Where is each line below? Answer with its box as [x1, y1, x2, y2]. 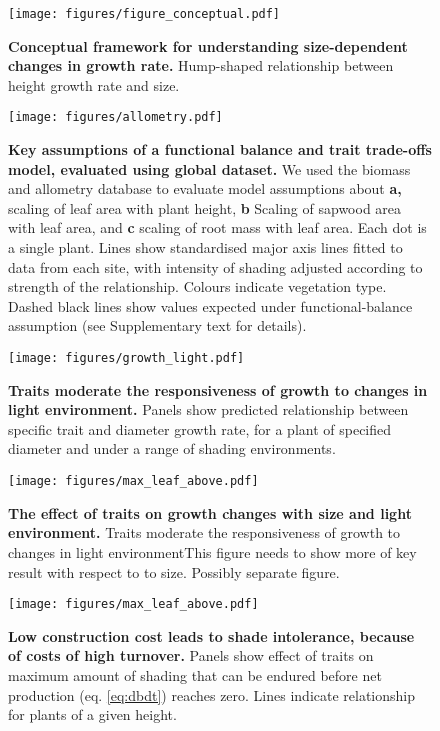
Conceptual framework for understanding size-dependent [8, 35, 408, 56]
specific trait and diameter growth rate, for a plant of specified [8, 418, 392, 439]
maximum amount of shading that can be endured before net [8, 664, 382, 685]
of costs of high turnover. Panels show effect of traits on [8, 645, 374, 666]
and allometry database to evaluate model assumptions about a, [8, 178, 402, 199]
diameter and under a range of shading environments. [8, 438, 336, 459]
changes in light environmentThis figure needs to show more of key [8, 541, 417, 562]
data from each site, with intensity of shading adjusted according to [8, 256, 423, 277]
